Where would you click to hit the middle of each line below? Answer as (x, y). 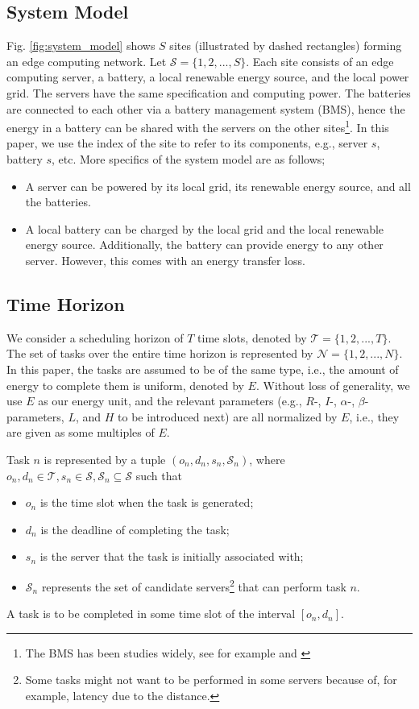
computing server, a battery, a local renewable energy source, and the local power (208, 77)
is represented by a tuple (105, 459)
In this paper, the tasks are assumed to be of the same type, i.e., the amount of (203, 369)
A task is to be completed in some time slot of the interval (151, 614)
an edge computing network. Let (87, 61)
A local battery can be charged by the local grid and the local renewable (205, 228)
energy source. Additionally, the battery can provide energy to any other (204, 245)
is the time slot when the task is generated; (147, 502)
